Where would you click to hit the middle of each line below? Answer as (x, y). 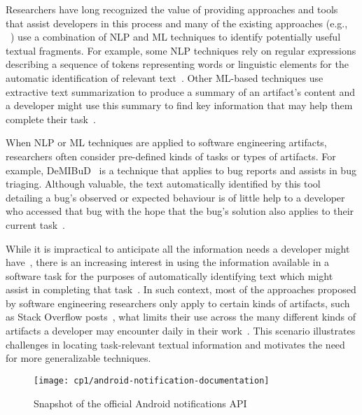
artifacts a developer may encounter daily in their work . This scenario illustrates (181, 331)
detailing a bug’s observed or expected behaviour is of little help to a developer (175, 197)
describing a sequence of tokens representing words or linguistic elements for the (177, 64)
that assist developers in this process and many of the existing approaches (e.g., (177, 23)
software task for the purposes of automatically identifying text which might (169, 275)
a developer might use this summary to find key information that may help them (179, 105)
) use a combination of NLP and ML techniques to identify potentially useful (176, 37)
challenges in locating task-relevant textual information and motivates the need (175, 344)
